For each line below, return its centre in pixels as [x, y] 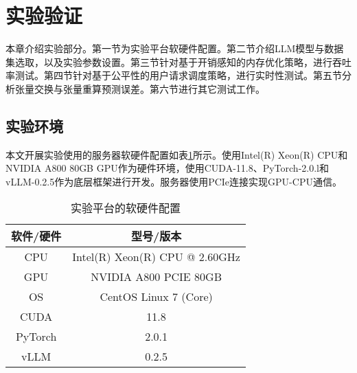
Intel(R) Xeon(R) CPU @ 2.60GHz [156, 257]
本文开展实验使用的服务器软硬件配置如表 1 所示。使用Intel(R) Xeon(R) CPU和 [177, 154]
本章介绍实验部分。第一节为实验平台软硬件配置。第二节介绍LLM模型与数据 [175, 48]
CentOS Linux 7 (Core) [156, 297]
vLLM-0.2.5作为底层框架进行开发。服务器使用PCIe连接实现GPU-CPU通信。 [174, 181]
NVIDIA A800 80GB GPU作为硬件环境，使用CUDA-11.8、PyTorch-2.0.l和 [167, 168]
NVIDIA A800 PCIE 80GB [156, 277]
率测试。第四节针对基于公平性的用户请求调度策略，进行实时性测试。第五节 [174, 75]
